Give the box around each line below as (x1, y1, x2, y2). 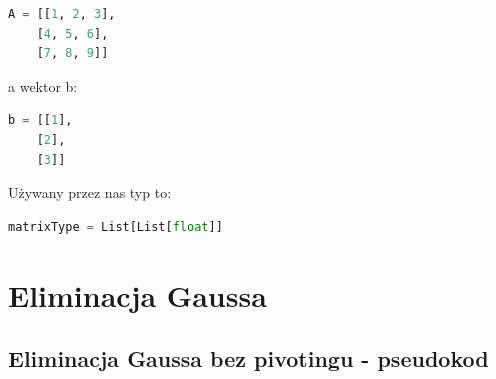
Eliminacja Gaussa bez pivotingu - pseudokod (8, 343, 489, 374)
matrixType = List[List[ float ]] (8, 219, 223, 234)
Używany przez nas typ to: (8, 182, 172, 203)
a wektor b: (8, 75, 78, 96)
